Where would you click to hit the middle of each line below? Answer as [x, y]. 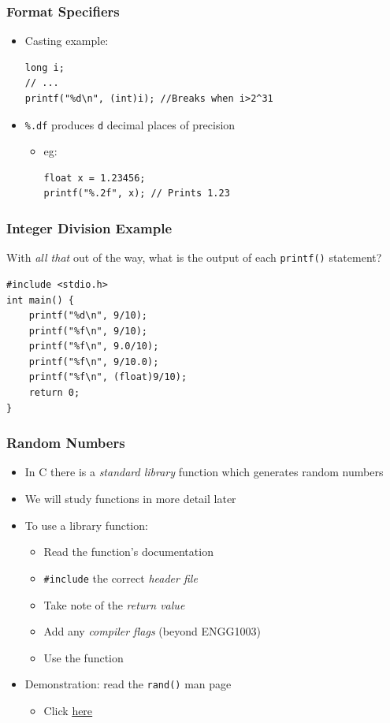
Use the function [84, 657]
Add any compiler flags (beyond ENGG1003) [152, 631]
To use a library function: [86, 525]
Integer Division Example [89, 227]
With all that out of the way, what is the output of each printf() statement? [194, 257]
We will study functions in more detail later [130, 499]
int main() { [40, 300]
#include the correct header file [121, 578]
